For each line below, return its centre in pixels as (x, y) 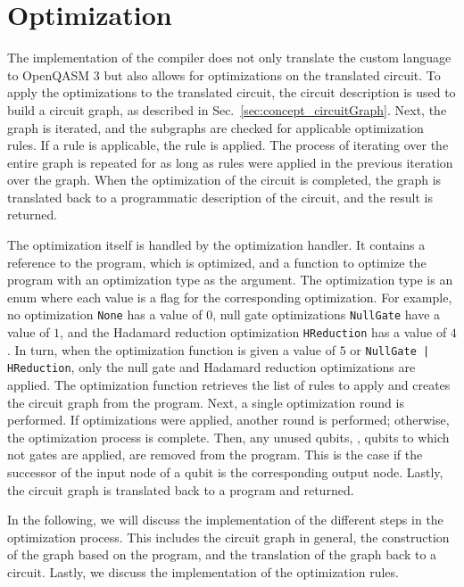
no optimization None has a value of (105, 314)
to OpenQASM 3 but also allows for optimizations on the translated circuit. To (224, 74)
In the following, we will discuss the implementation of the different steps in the (225, 520)
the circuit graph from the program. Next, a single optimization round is (206, 402)
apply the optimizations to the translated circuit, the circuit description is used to (232, 92)
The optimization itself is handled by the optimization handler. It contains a (216, 245)
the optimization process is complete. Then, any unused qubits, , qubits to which (228, 437)
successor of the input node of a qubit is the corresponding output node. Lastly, (225, 472)
